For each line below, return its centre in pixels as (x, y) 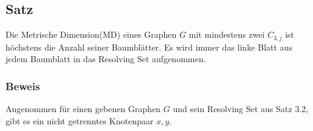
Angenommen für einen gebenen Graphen (83, 109)
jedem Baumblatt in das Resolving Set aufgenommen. (106, 59)
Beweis (23, 86)
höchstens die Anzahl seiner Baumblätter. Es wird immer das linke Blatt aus (149, 47)
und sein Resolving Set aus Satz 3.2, (241, 109)
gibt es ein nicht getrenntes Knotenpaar (80, 120)
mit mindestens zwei (227, 34)
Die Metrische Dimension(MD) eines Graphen (91, 34)
